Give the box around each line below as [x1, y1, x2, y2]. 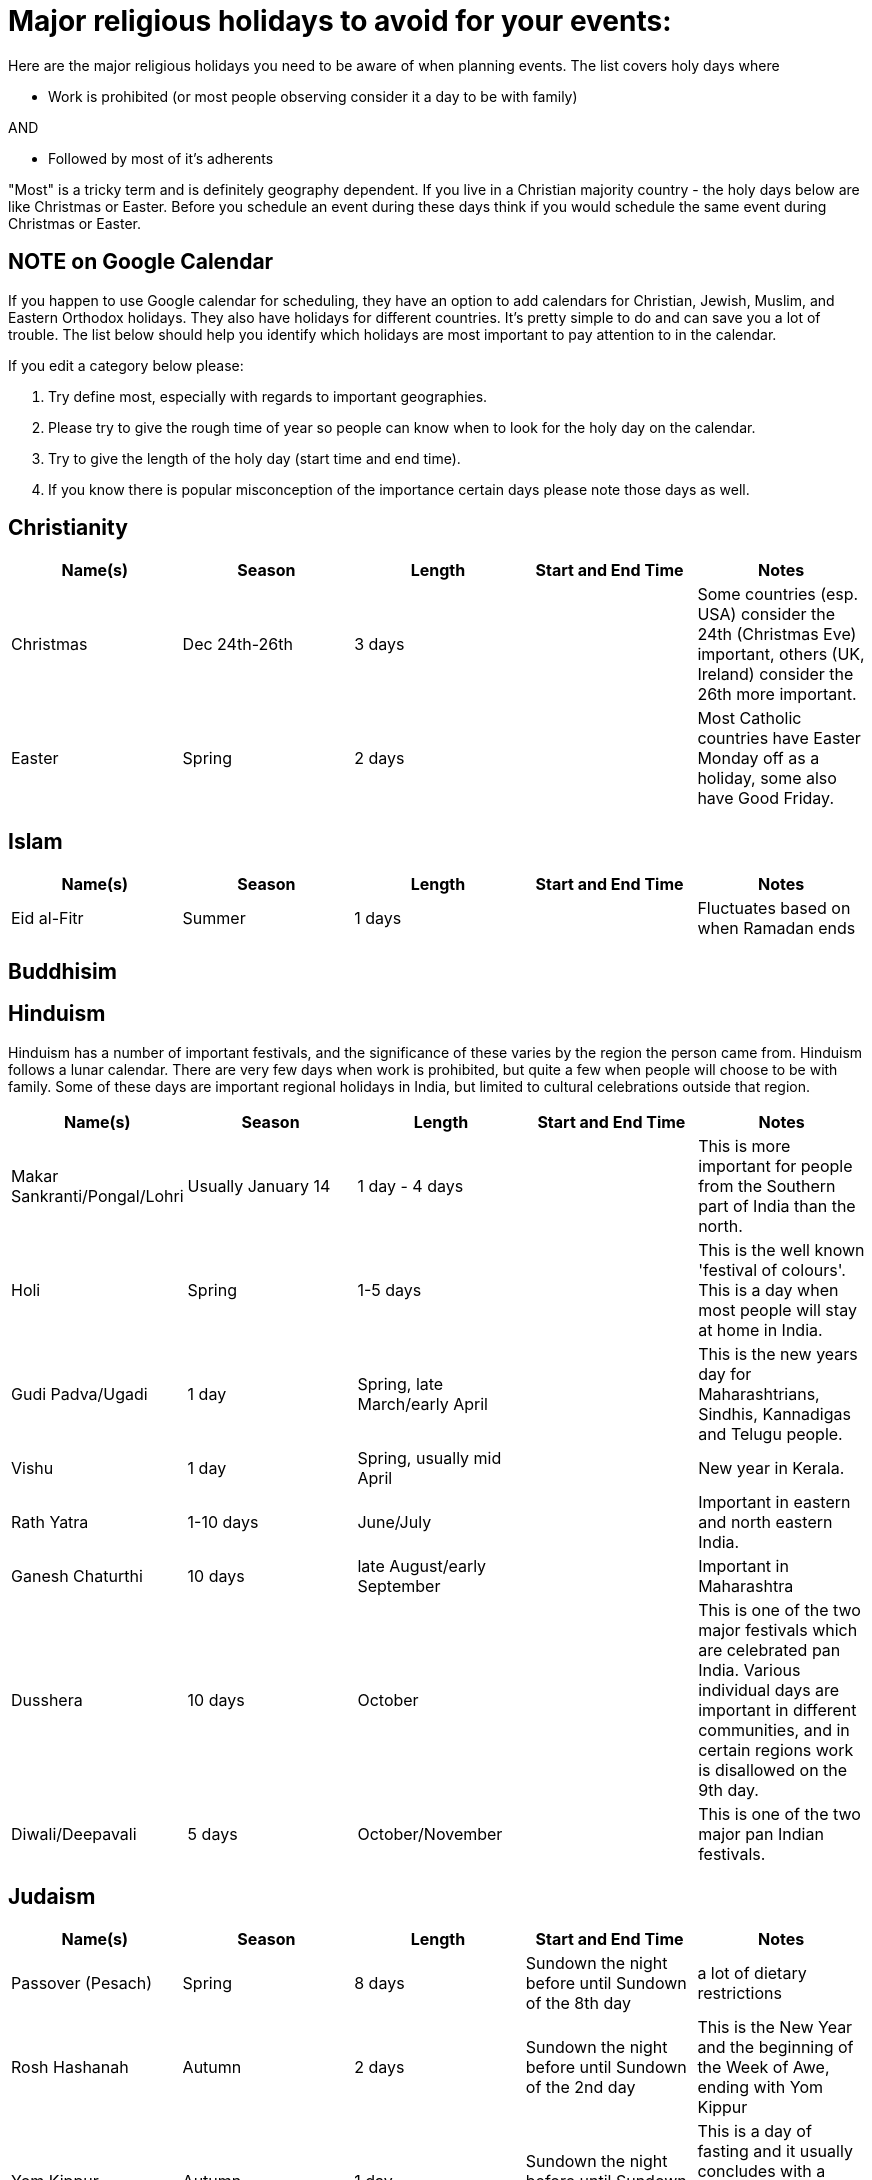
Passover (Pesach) [11, 1973, 153, 1994]
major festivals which [698, 1619, 858, 1640]
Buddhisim [8, 958, 117, 984]
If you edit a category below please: [8, 356, 244, 374]
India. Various [698, 1659, 801, 1680]
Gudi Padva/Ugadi [11, 1383, 148, 1404]
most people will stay [698, 1299, 857, 1320]
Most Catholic [697, 708, 802, 729]
